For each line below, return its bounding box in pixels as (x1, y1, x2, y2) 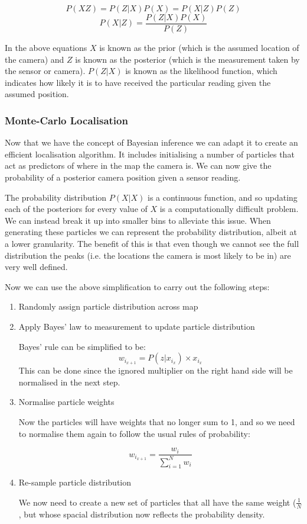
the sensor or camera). (5, 65, 86, 77)
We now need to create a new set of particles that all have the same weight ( (18, 496, 296, 508)
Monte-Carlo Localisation (5, 112, 128, 127)
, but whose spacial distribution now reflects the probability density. (18, 507, 265, 520)
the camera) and (5, 53, 64, 65)
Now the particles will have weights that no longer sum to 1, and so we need (18, 415, 295, 427)
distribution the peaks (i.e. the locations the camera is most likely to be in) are (5, 249, 291, 261)
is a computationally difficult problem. (159, 202, 299, 215)
